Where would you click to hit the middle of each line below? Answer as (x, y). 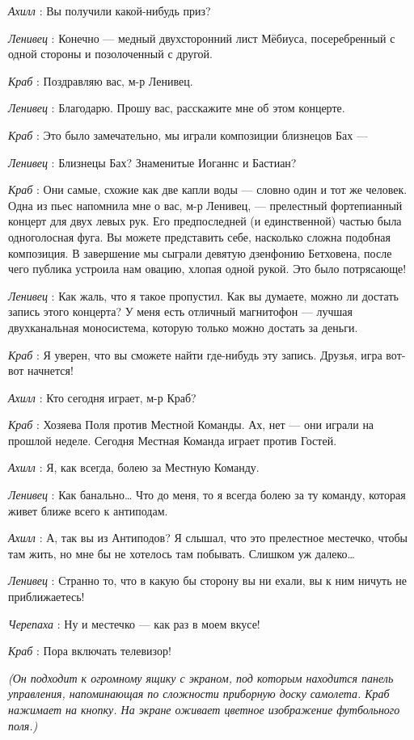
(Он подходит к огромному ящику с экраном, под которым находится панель (201, 677)
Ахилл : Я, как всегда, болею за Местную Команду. (134, 467)
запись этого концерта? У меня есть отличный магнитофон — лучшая (181, 311)
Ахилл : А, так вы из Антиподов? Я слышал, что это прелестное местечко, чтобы (208, 538)
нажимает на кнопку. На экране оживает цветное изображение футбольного (204, 709)
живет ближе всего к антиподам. (88, 510)
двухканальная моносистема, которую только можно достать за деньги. (183, 327)
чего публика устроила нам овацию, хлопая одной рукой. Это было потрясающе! (207, 269)
